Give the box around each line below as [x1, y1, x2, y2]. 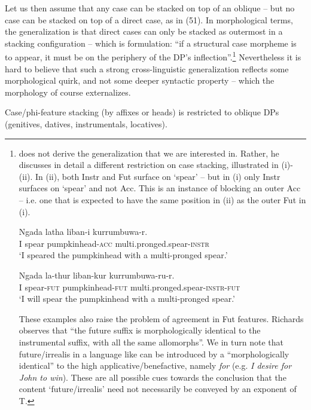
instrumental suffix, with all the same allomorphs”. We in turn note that [19, 335, 284, 348]
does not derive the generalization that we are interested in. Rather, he [19, 146, 279, 159]
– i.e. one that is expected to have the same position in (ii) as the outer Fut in [19, 193, 306, 206]
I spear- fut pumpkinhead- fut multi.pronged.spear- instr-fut [19, 280, 240, 293]
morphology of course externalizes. [5, 85, 131, 98]
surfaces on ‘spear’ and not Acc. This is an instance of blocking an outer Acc [19, 182, 301, 194]
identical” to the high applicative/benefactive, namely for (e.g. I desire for [19, 359, 292, 372]
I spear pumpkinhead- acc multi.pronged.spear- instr [19, 237, 209, 249]
